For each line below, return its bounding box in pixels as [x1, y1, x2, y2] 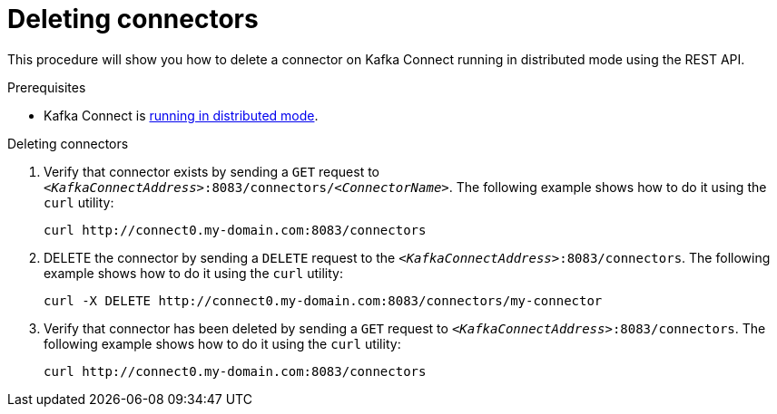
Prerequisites [7, 79, 86, 95]
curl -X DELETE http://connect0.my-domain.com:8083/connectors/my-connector [44, 293, 603, 308]
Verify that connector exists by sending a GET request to [44, 163, 380, 179]
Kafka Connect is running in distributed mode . [44, 107, 319, 123]
